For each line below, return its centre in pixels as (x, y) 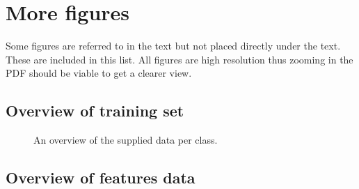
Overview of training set (95, 111)
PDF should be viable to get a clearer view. (99, 73)
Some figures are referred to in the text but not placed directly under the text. (173, 46)
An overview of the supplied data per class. (126, 140)
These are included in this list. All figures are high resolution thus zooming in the (179, 59)
